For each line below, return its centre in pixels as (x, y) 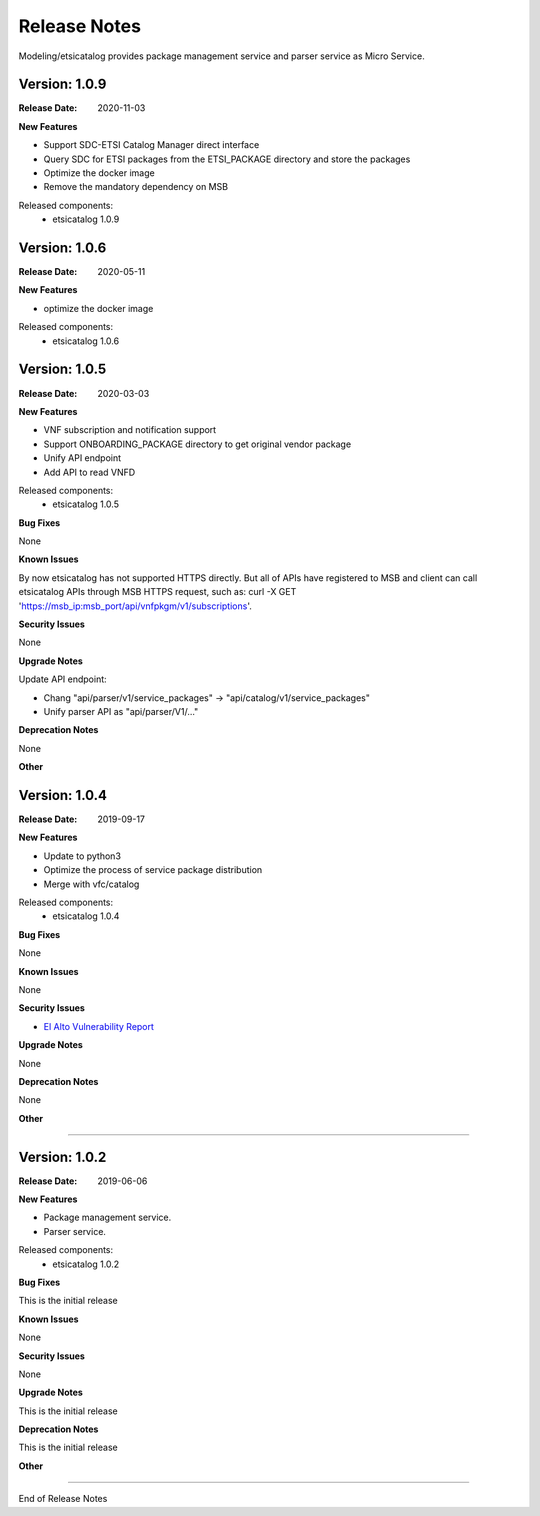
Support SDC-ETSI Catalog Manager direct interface (151, 145)
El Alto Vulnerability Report (99, 1026)
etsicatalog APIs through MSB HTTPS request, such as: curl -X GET (157, 592)
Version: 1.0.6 (62, 248)
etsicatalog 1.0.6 (86, 341)
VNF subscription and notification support (130, 430)
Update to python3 (82, 856)
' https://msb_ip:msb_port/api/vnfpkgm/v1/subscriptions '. (135, 606)
